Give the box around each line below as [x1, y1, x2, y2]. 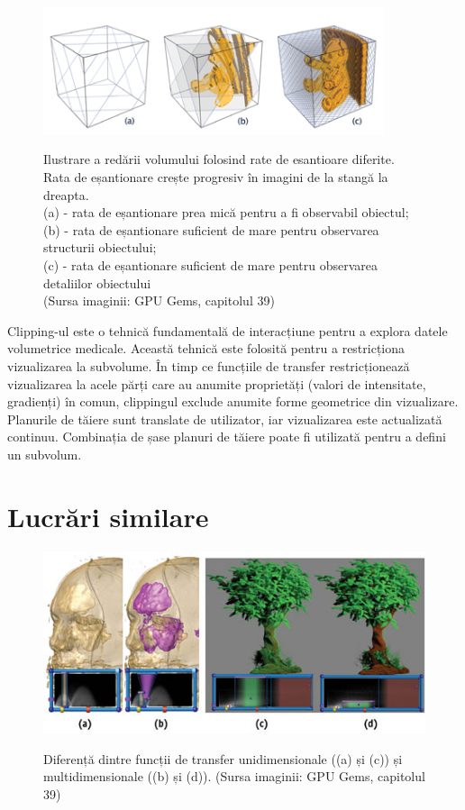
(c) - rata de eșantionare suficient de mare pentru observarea [43, 255, 378, 274]
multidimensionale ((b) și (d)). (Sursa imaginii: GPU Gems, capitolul [43, 767, 425, 786]
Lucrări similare [7, 497, 209, 534]
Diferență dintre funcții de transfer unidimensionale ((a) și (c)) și [43, 749, 403, 768]
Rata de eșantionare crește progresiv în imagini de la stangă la [43, 167, 388, 186]
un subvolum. [7, 444, 82, 463]
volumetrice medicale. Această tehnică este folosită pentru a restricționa [7, 339, 406, 358]
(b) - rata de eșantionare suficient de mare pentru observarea [43, 220, 379, 239]
